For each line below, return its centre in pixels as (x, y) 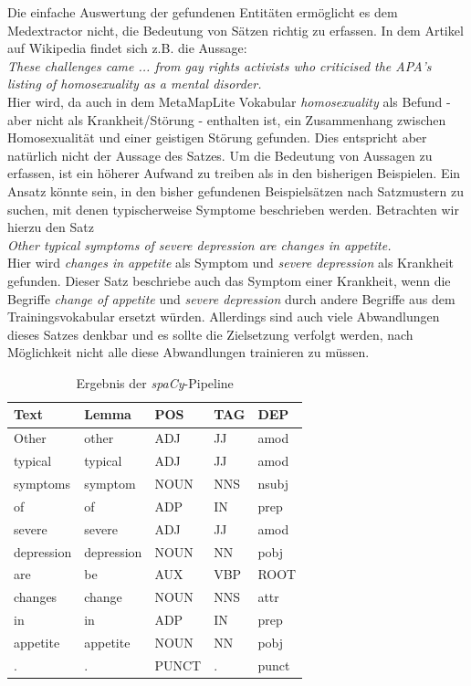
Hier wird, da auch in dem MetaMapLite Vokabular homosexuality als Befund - (229, 101)
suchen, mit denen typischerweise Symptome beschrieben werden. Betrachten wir (233, 209)
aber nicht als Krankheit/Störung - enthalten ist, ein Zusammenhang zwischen (227, 119)
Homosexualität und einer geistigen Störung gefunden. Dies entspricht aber (217, 137)
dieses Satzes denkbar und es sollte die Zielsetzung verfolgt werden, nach (210, 334)
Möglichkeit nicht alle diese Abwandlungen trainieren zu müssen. (188, 352)
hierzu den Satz (51, 227)
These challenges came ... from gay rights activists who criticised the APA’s (220, 65)
